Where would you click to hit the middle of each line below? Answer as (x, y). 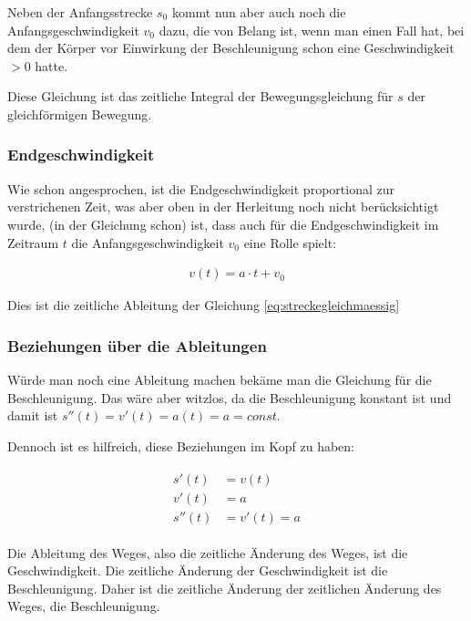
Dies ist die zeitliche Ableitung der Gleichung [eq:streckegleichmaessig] (204, 305)
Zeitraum (33, 242)
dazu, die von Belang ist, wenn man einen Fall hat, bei (312, 30)
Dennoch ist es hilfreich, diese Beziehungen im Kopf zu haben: (181, 445)
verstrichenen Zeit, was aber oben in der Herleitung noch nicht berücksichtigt (223, 207)
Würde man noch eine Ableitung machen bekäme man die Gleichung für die (220, 379)
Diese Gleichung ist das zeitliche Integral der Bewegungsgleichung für (200, 96)
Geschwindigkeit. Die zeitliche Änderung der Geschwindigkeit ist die (198, 570)
